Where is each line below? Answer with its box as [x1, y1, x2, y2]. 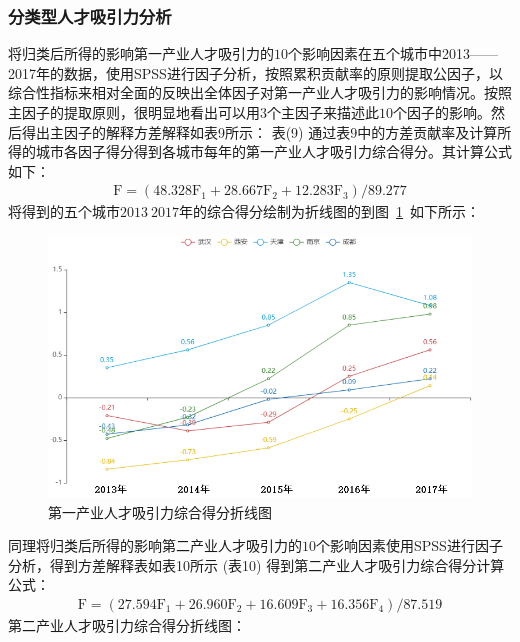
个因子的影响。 [393, 102, 491, 122]
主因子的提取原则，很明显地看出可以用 [8, 102, 260, 122]
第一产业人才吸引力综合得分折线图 [48, 501, 272, 522]
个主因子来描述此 [267, 102, 379, 122]
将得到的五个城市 [8, 201, 120, 222]
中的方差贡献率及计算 [357, 121, 498, 142]
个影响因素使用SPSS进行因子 [316, 535, 503, 556]
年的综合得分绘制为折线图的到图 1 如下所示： [179, 201, 481, 222]
